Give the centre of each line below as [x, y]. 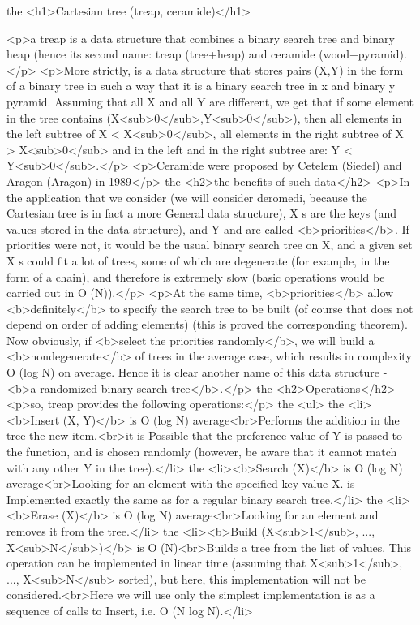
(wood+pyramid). [363, 54]
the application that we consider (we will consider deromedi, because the [187, 197]
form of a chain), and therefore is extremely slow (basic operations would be [196, 276]
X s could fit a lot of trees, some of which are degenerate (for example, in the [198, 260]
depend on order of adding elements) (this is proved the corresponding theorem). [207, 324]
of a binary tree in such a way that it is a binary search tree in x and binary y [201, 86]
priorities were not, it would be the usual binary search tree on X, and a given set [210, 245]
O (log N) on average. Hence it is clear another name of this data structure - [197, 372]
